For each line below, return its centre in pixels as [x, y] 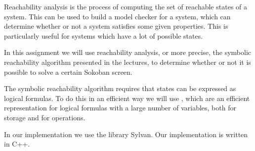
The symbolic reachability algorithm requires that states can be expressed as [120, 88]
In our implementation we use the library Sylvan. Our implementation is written [126, 134]
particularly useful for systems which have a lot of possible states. [104, 35]
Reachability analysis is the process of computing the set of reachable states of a [126, 6]
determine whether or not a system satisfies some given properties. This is [116, 26]
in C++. [17, 144]
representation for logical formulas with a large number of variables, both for [120, 108]
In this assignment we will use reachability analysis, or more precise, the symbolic [128, 52]
